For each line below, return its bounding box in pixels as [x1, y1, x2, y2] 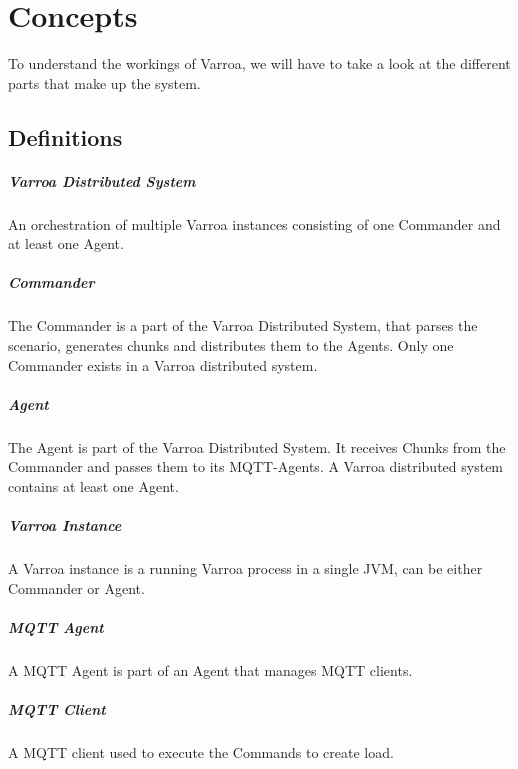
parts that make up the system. [8, 72, 201, 93]
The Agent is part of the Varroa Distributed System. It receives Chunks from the [8, 436, 506, 457]
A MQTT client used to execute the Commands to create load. [8, 742, 394, 762]
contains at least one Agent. [8, 475, 179, 496]
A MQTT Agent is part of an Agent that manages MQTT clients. [8, 659, 413, 680]
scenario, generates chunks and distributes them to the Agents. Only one [8, 335, 454, 355]
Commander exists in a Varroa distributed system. [8, 354, 318, 375]
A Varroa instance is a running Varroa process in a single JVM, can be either [8, 558, 483, 579]
